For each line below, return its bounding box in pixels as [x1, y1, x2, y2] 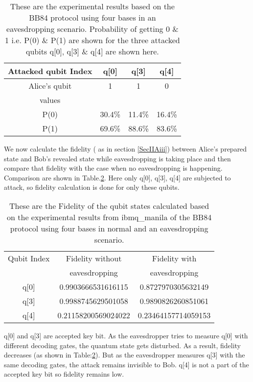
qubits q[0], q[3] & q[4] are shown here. [25, 46, 159, 57]
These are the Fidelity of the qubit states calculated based [9, 200, 209, 211]
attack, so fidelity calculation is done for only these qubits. [4, 182, 180, 192]
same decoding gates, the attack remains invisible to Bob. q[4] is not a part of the [4, 359, 249, 369]
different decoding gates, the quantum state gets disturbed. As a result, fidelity [4, 340, 241, 350]
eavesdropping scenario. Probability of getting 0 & [6, 23, 179, 34]
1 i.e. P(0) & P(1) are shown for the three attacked [5, 34, 180, 46]
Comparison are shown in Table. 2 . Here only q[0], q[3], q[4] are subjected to [4, 172, 231, 182]
